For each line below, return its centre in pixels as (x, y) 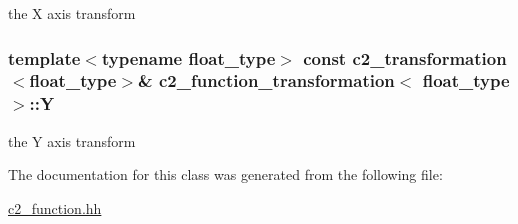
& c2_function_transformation (266, 80)
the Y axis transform (72, 140)
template (44, 57)
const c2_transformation (405, 57)
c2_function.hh (55, 207)
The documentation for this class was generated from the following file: (225, 174)
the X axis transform (72, 13)
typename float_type (188, 57)
